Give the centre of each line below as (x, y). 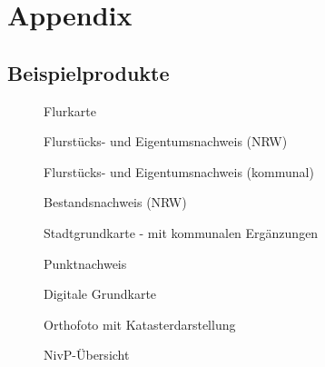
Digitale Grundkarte (100, 294)
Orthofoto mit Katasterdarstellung (140, 324)
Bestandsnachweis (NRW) (115, 202)
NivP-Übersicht (87, 355)
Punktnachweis (85, 263)
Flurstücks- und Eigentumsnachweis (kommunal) (179, 171)
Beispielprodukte (89, 72)
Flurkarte (70, 110)
